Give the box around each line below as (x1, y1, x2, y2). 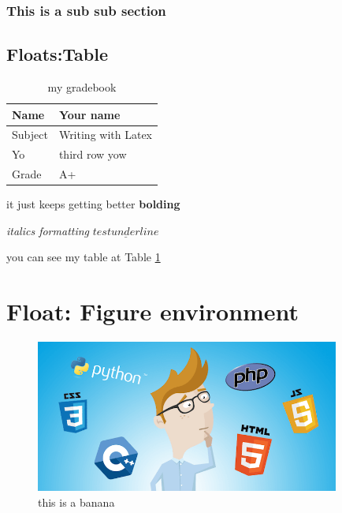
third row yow (58, 146, 127, 163)
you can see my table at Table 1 (6, 249, 161, 265)
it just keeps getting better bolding (6, 196, 180, 212)
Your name (58, 106, 121, 122)
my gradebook (47, 79, 117, 95)
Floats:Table (6, 42, 109, 66)
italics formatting (6, 222, 90, 238)
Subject (12, 126, 48, 143)
